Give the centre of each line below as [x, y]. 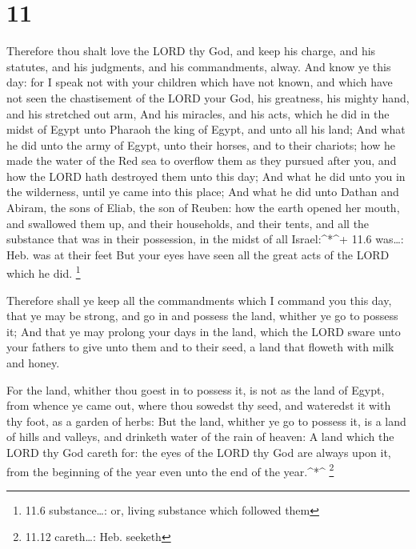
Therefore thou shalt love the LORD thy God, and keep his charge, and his [191, 51]
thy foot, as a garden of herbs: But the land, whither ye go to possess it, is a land [206, 421]
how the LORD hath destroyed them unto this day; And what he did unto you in [206, 176]
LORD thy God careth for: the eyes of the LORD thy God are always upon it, [199, 453]
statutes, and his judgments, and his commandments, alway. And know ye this [199, 66]
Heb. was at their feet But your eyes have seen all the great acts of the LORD [198, 254]
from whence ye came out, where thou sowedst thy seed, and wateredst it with [199, 405]
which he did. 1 [44, 272]
